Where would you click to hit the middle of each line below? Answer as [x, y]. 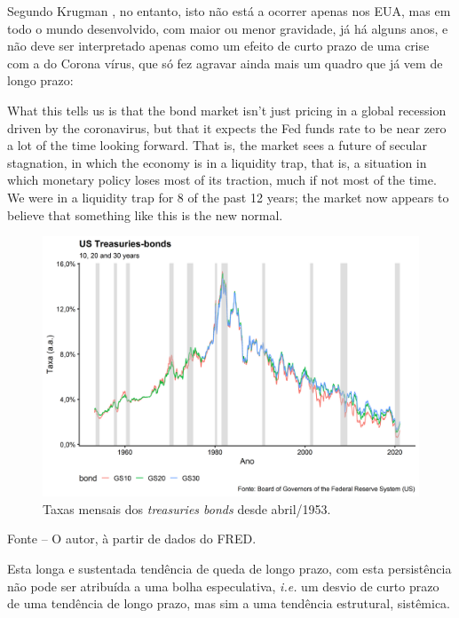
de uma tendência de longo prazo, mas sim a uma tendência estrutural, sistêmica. [229, 603]
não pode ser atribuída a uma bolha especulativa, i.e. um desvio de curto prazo [223, 586]
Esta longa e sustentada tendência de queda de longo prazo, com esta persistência [229, 569]
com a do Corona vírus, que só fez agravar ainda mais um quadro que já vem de [225, 63]
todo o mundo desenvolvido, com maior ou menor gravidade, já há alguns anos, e [228, 28]
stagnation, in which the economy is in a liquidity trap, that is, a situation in [217, 162]
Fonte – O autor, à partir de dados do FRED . [132, 539]
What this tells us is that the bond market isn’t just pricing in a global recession [227, 110]
